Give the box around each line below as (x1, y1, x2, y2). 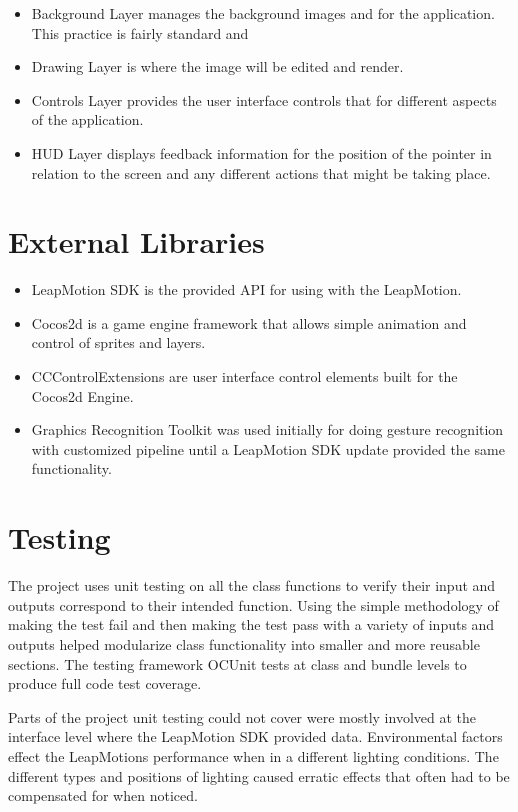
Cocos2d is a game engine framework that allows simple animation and (31, 312, 467, 333)
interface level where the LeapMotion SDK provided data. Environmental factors (8, 726, 503, 747)
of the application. (31, 109, 144, 130)
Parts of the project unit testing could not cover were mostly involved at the (8, 706, 477, 727)
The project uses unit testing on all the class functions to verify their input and (8, 575, 496, 596)
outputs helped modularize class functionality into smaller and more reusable (8, 633, 480, 654)
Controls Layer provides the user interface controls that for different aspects (31, 89, 497, 110)
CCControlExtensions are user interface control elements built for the (31, 366, 458, 387)
